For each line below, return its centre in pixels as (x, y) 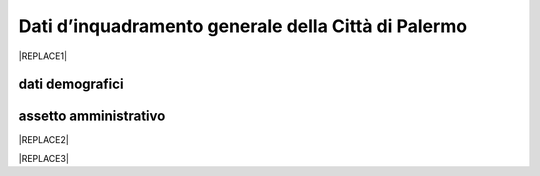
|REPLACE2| (43, 140)
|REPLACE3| (44, 158)
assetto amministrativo (92, 116)
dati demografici (71, 84)
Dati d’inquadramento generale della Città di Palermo (243, 26)
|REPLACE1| (43, 56)
